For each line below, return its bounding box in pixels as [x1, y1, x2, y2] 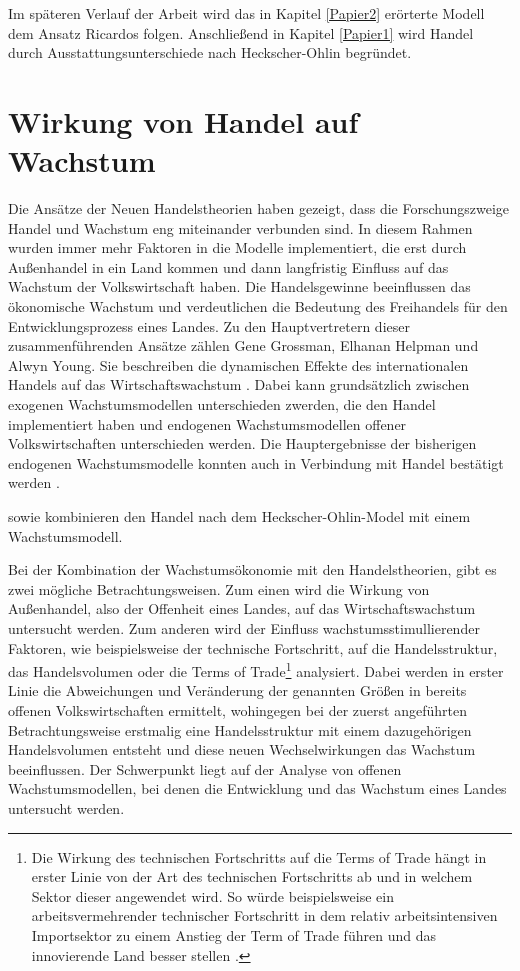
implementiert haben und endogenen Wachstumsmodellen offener [8, 413, 407, 434]
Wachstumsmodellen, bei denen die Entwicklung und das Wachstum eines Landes [8, 778, 507, 799]
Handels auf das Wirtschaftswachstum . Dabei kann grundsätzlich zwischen [8, 374, 470, 395]
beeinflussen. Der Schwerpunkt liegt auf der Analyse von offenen [8, 758, 402, 779]
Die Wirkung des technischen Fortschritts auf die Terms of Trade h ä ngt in [31, 846, 487, 867]
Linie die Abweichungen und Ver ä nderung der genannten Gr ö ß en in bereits [8, 680, 467, 701]
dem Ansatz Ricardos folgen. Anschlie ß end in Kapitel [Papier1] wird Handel [8, 22, 474, 43]
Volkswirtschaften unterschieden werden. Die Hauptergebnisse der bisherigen [8, 433, 477, 454]
